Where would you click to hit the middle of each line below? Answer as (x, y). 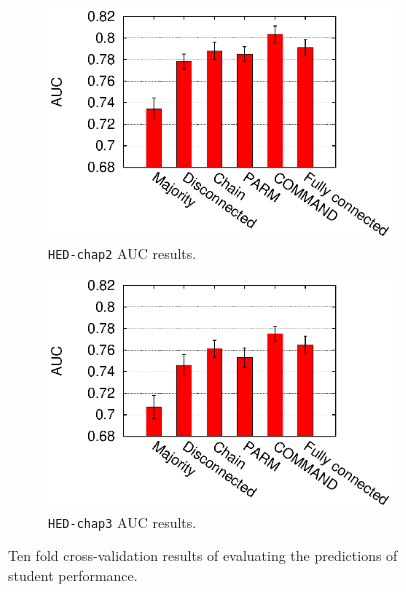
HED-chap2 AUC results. (122, 252)
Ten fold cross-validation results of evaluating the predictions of (203, 555)
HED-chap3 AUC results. (122, 521)
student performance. (73, 574)
